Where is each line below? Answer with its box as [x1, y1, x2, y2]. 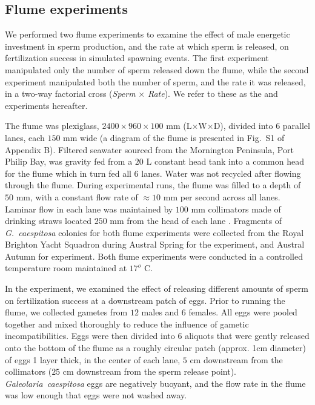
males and [141, 306, 179, 318]
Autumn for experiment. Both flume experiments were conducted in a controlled [5, 249, 303, 262]
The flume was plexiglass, [5, 119, 99, 132]
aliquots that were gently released [185, 329, 310, 342]
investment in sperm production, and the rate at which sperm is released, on [5, 39, 289, 52]
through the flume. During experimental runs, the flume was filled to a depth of [5, 179, 301, 191]
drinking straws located [5, 214, 91, 227]
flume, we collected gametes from [5, 306, 128, 318]
